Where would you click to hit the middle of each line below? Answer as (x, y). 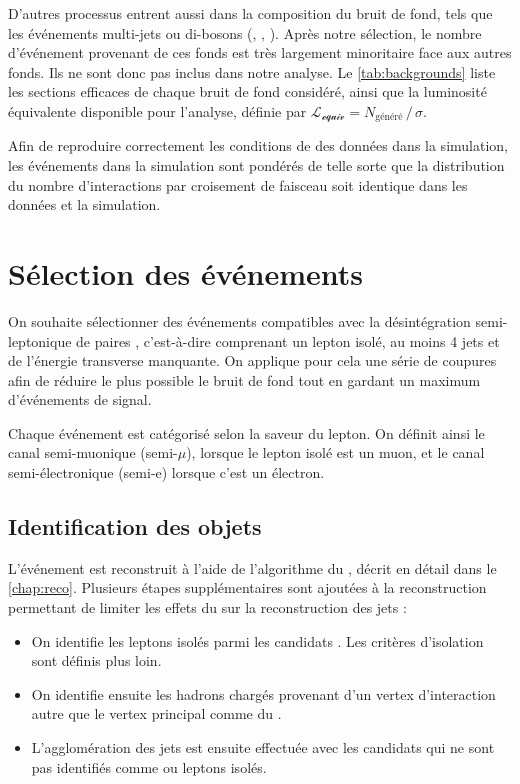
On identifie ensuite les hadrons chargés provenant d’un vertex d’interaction (263, 693)
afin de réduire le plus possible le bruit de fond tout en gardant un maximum (244, 379)
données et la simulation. (84, 204)
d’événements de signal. (80, 399)
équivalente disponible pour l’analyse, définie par (157, 110)
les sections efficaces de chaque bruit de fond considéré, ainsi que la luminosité (247, 91)
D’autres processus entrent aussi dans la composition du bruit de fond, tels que (250, 13)
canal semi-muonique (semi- (93, 452)
